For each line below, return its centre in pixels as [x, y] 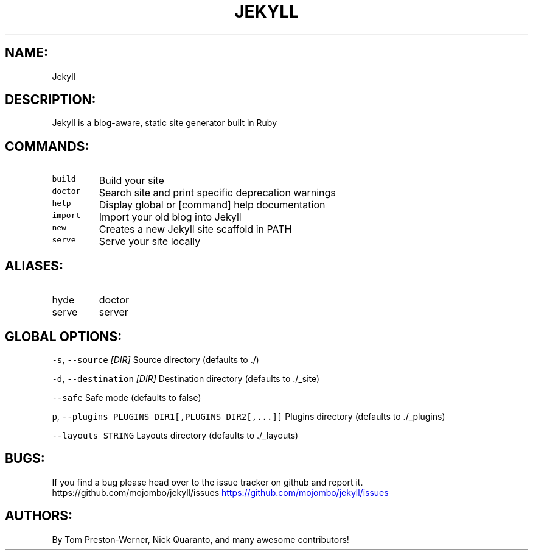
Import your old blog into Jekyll [170, 217]
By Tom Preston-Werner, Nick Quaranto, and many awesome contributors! [200, 539]
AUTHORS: [39, 516]
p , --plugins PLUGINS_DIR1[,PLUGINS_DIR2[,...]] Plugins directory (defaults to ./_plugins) [249, 416]
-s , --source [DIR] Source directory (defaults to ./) [155, 359]
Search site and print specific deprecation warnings [217, 193]
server [113, 312]
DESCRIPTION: [51, 100]
